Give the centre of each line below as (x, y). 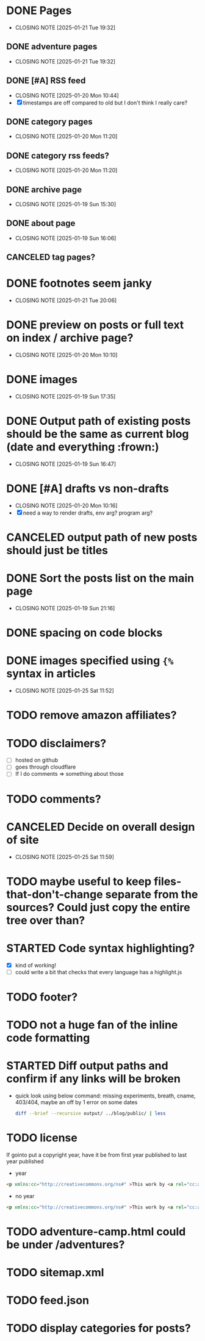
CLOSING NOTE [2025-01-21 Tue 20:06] (66, 300)
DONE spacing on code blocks (85, 633)
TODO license (42, 1138)
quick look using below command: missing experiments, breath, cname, (105, 1096)
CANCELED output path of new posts (102, 537)
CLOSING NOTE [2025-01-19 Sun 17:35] (65, 397)
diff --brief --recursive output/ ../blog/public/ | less (90, 1114)
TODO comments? (54, 799)
